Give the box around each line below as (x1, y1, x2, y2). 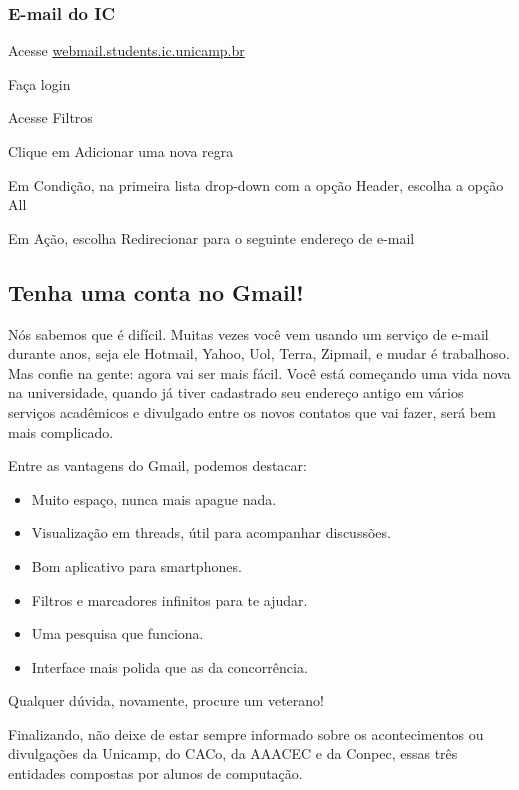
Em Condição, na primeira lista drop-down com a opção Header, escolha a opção (8, 174, 504, 195)
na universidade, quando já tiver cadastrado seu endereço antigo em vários (8, 382, 464, 403)
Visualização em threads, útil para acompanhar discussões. (31, 522, 391, 543)
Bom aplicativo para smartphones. (31, 555, 242, 576)
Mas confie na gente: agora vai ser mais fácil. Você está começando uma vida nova (8, 362, 511, 383)
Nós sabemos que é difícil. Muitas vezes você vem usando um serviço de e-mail (8, 323, 489, 344)
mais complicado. (8, 421, 114, 442)
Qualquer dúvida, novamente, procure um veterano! (8, 690, 324, 711)
